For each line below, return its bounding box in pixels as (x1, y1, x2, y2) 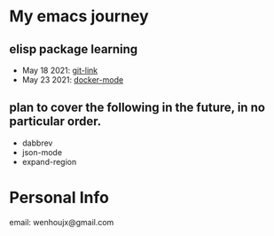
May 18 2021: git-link (21, 65, 98, 75)
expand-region (21, 156, 77, 167)
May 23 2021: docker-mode (21, 75, 124, 85)
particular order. (9, 114, 102, 130)
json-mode (21, 146, 63, 157)
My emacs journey (9, 6, 149, 27)
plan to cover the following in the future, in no (9, 100, 266, 115)
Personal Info (9, 188, 109, 208)
